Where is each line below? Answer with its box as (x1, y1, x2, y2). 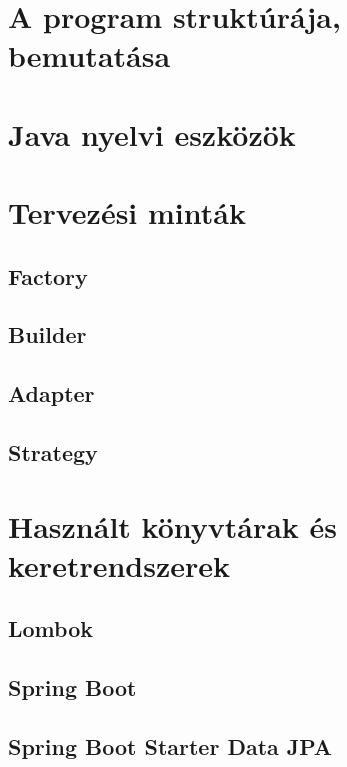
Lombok (8, 613, 93, 644)
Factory (8, 260, 88, 291)
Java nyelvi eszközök (8, 113, 296, 154)
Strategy (8, 437, 98, 468)
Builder (8, 319, 87, 350)
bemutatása (8, 35, 171, 76)
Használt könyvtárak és (8, 505, 338, 546)
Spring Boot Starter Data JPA (8, 730, 333, 761)
